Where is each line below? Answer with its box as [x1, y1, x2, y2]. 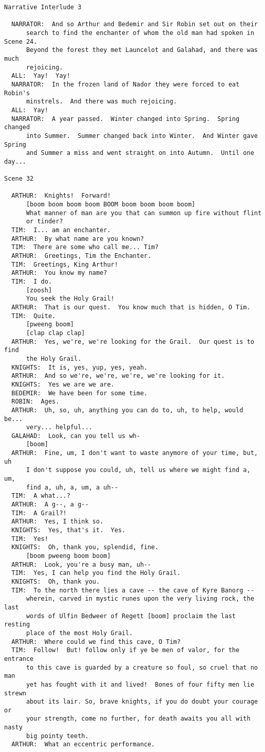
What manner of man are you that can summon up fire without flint [26, 209, 262, 217]
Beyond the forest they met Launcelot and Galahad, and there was [26, 46, 258, 54]
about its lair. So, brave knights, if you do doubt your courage [26, 698, 258, 706]
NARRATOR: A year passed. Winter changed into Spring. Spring [11, 115, 240, 123]
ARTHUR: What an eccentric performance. [11, 741, 155, 748]
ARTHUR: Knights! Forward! [11, 192, 111, 200]
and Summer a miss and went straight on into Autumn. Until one [26, 149, 254, 157]
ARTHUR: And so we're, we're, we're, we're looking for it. [11, 372, 225, 380]
